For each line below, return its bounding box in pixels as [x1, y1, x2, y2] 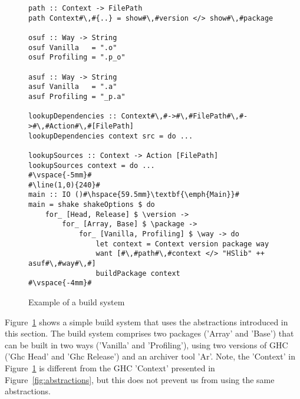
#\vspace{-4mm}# [28, 279, 92, 288]
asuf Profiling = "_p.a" [28, 92, 126, 101]
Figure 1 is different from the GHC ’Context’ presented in [5, 362, 215, 374]
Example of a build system [28, 296, 125, 308]
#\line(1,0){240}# [28, 180, 100, 189]
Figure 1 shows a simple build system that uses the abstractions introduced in [5, 315, 288, 328]
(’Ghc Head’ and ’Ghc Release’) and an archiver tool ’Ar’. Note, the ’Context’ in [5, 350, 295, 362]
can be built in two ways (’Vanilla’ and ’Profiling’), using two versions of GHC [5, 338, 288, 351]
